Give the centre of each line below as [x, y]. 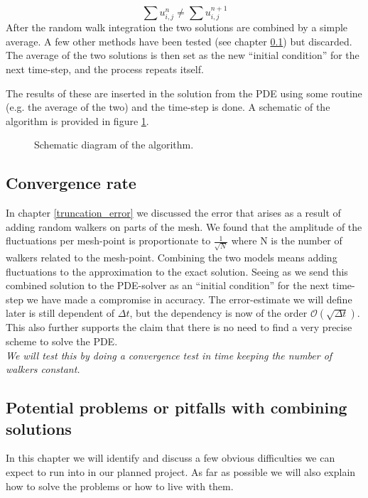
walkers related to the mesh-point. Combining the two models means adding [172, 258]
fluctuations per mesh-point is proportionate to [108, 240]
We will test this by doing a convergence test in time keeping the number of [169, 355]
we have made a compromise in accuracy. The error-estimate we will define [189, 299]
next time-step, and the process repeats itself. [105, 69]
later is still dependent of [60, 313]
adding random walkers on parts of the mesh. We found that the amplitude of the [184, 226]
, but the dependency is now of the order [218, 313]
